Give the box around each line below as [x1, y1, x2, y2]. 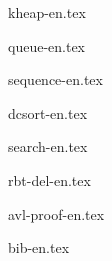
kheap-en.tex [8, 2, 86, 22]
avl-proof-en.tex [8, 203, 105, 224]
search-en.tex [8, 136, 88, 157]
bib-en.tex [8, 237, 70, 258]
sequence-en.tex [8, 69, 103, 90]
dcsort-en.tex [8, 102, 88, 123]
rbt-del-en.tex [8, 169, 91, 190]
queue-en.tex [8, 35, 85, 56]
